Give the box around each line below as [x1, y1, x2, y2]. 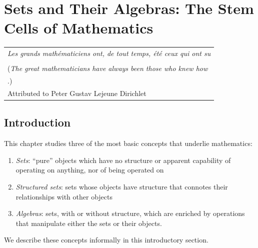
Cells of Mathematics [4, 17, 153, 38]
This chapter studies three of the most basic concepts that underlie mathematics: [4, 138, 252, 148]
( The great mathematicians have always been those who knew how [7, 63, 208, 73]
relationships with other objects [15, 191, 113, 201]
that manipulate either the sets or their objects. [15, 217, 162, 228]
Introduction [4, 114, 71, 130]
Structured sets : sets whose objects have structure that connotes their [15, 181, 228, 191]
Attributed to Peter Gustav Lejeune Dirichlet [7, 87, 146, 98]
